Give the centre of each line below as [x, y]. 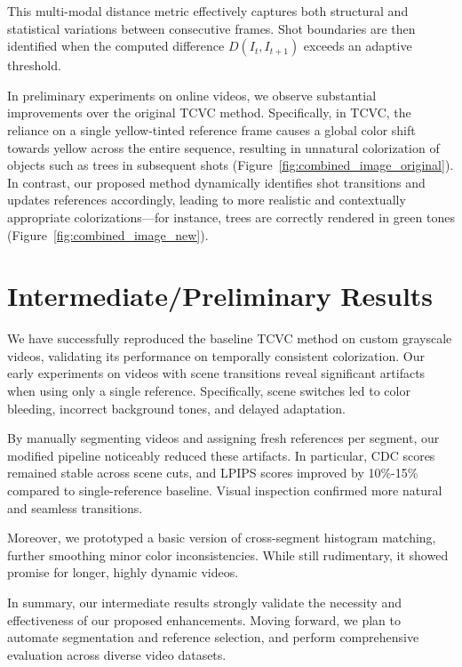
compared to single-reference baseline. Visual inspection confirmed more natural [225, 490]
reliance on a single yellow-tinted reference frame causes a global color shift [211, 129]
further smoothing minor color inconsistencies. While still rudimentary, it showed [228, 554]
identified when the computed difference [116, 46]
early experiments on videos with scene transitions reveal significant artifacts [216, 373]
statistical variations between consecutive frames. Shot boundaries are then [211, 28]
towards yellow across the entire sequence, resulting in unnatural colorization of [223, 147]
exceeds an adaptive [358, 46]
